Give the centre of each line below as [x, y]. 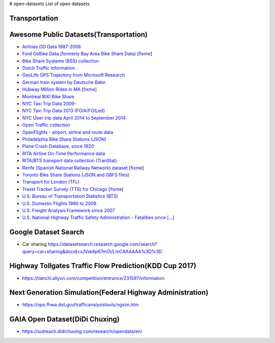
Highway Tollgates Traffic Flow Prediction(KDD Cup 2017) [103, 266]
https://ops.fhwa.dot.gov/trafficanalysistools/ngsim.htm [80, 305]
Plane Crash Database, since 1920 [58, 146]
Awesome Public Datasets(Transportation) [78, 34]
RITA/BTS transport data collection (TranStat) [70, 161]
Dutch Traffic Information [49, 68]
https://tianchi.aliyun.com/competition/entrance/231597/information [93, 278]
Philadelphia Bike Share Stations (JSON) [64, 139]
